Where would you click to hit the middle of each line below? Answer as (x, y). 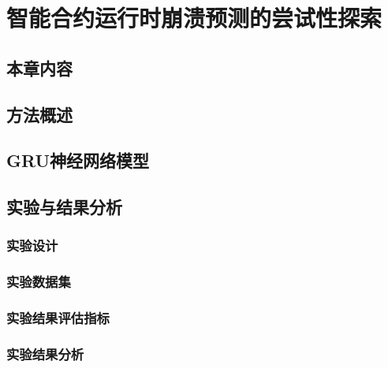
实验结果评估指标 (58, 318)
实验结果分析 (45, 353)
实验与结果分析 (64, 207)
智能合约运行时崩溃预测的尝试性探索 (194, 18)
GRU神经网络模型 (78, 160)
